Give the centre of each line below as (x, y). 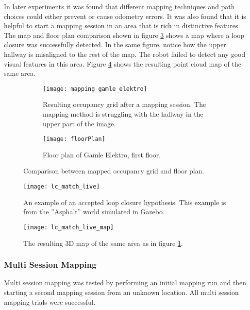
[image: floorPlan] (74, 139)
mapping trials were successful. (50, 301)
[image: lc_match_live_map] (69, 227)
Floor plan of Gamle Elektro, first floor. (102, 154)
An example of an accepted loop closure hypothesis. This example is (125, 202)
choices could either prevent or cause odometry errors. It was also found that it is (125, 16)
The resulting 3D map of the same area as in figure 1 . (103, 243)
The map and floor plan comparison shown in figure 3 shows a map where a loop (124, 35)
